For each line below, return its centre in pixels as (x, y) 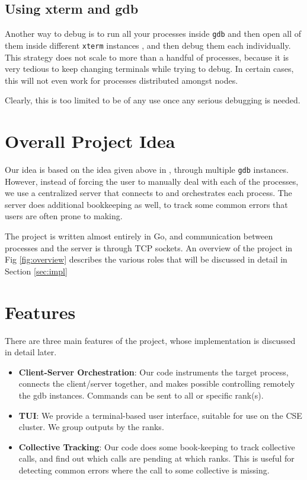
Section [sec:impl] (36, 271)
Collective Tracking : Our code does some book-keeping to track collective (157, 446)
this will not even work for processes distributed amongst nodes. (121, 80)
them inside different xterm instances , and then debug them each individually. (148, 45)
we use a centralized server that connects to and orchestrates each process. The (148, 193)
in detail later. (31, 352)
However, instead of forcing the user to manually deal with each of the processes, (152, 181)
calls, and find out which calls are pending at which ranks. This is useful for (156, 458)
